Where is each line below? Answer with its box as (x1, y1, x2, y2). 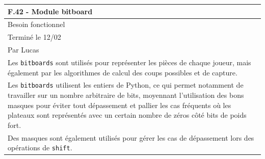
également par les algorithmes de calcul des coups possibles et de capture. (8, 67, 237, 77)
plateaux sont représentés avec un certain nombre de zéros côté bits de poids (8, 110, 247, 120)
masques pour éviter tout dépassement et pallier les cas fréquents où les (8, 99, 231, 110)
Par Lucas (8, 44, 39, 55)
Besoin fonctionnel (8, 19, 65, 30)
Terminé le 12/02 (8, 32, 61, 42)
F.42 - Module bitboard (8, 6, 93, 16)
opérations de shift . (8, 142, 72, 153)
